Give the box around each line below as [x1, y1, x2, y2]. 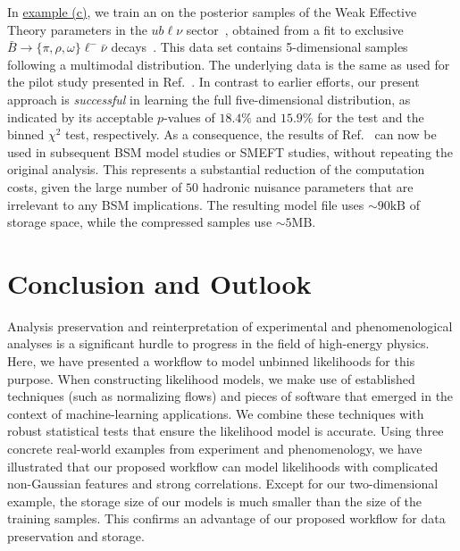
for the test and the [317, 107, 424, 126]
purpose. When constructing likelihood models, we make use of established [7, 369, 415, 388]
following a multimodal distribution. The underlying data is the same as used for [7, 54, 450, 73]
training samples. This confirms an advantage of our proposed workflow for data [7, 509, 446, 528]
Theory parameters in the [7, 20, 147, 38]
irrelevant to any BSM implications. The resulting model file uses [7, 195, 364, 213]
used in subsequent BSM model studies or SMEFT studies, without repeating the [7, 142, 453, 161]
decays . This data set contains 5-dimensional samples [111, 38, 408, 56]
